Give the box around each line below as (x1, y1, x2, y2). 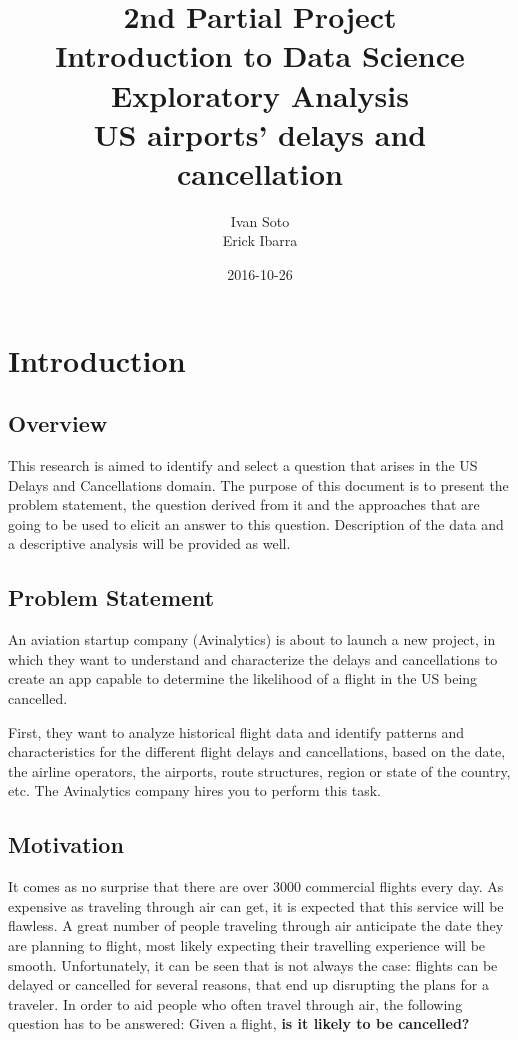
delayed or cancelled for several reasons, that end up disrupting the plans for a (8, 974, 489, 995)
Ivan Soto (230, 210, 290, 231)
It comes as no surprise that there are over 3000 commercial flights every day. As (8, 876, 504, 897)
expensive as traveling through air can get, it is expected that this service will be (8, 895, 504, 916)
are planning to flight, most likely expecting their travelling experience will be (8, 934, 486, 955)
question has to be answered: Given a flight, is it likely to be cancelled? (8, 1013, 470, 1034)
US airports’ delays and (93, 113, 427, 154)
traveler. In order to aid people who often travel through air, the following (8, 993, 463, 1014)
